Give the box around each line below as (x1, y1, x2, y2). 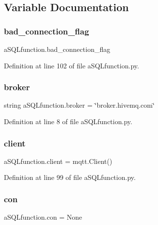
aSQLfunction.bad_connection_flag (4, 44, 111, 54)
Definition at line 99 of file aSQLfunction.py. (4, 172, 136, 182)
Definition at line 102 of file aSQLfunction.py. (4, 60, 139, 70)
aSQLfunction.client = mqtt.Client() (4, 156, 112, 166)
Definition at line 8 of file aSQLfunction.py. (4, 116, 132, 126)
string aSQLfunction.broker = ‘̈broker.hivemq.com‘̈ (4, 100, 155, 110)
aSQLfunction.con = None (4, 212, 82, 222)
